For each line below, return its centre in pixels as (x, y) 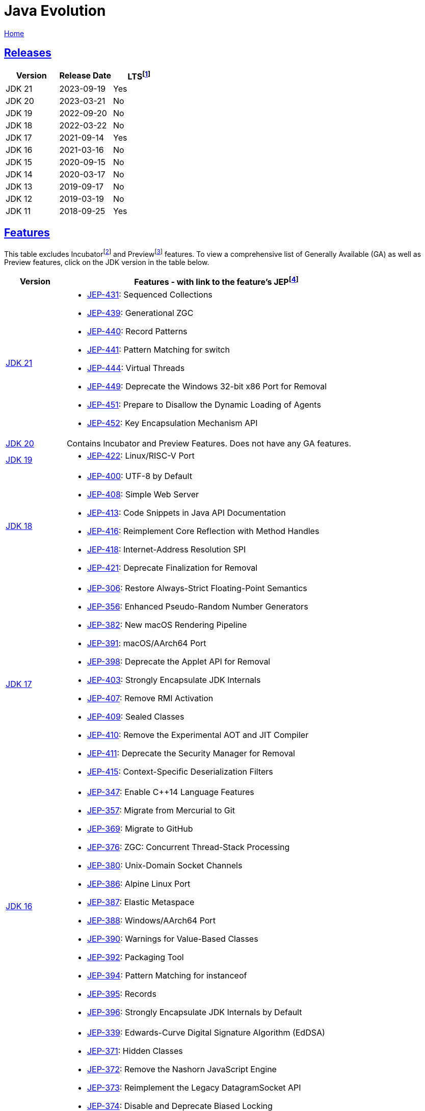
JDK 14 (19, 174)
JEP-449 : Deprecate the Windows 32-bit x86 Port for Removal (207, 386)
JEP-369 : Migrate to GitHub (140, 828)
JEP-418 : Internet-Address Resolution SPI (166, 549)
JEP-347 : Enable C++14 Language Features (170, 792)
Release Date (85, 76)
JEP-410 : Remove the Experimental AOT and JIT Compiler (198, 735)
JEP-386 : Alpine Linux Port (139, 883)
